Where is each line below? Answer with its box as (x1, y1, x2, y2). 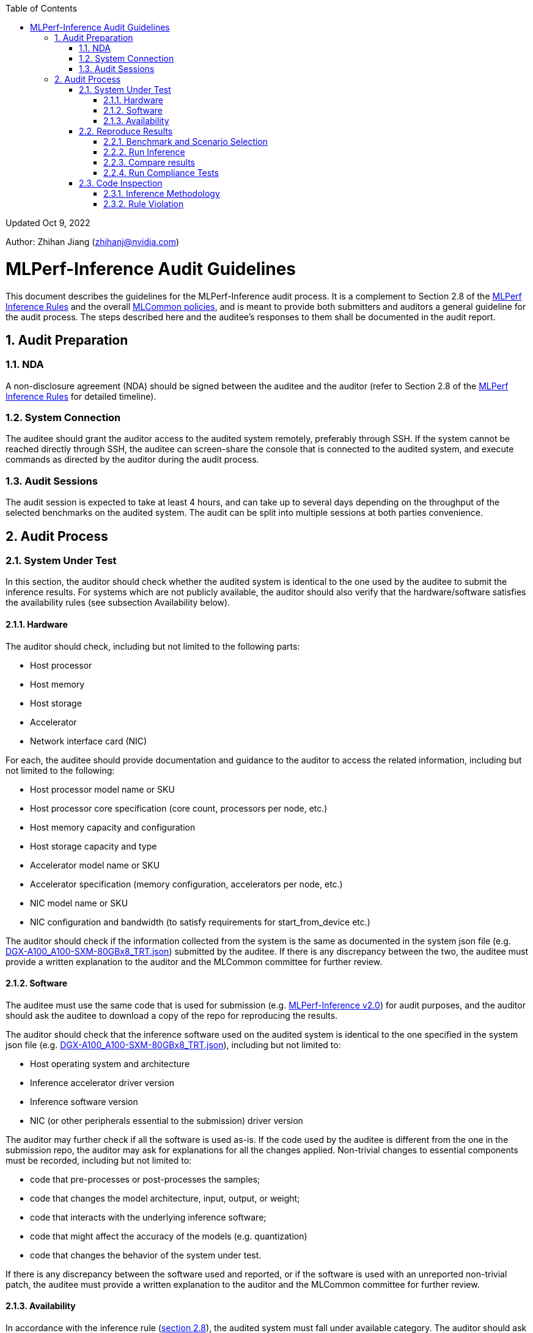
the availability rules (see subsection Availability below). (6, 597, 230, 608)
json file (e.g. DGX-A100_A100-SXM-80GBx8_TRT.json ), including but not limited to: (6, 1039, 341, 1050)
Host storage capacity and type (30, 840, 157, 851)
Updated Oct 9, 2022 (6, 218, 90, 228)
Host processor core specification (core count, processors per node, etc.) (30, 802, 328, 813)
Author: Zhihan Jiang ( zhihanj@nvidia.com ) (6, 237, 180, 247)
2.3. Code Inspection (79, 178, 163, 188)
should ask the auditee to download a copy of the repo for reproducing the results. (6, 1010, 338, 1021)
